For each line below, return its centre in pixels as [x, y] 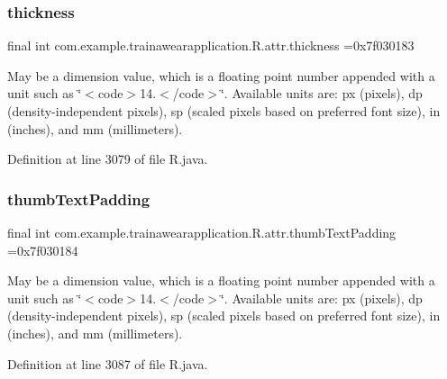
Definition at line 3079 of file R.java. [108, 159]
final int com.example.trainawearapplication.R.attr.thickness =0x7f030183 [211, 45]
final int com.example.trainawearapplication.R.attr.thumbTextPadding [202, 232]
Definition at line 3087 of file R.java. [108, 363]
